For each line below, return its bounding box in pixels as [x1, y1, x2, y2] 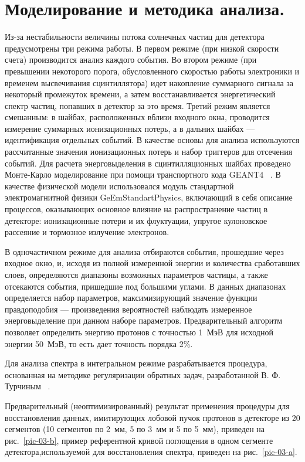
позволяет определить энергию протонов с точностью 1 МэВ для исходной [5, 325, 273, 338]
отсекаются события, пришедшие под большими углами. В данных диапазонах [5, 280, 286, 292]
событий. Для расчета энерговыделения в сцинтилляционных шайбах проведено [5, 157, 291, 169]
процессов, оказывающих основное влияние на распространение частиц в [5, 203, 268, 215]
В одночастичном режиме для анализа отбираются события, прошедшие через [5, 245, 284, 257]
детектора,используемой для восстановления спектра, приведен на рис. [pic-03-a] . [5, 446, 297, 458]
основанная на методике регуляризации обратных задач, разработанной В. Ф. [5, 368, 281, 381]
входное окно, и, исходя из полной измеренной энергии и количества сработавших [5, 257, 300, 269]
